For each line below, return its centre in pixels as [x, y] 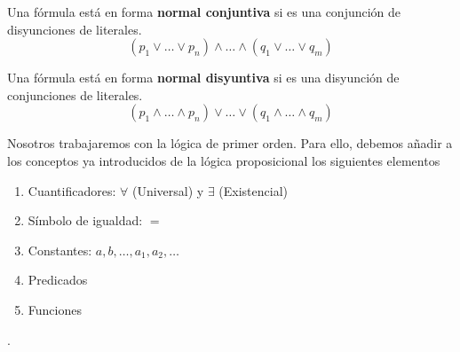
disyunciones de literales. [75, 29]
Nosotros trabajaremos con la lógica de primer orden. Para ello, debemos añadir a [230, 143]
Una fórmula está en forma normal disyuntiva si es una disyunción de [203, 78]
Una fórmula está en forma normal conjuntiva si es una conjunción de [204, 12]
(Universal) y [168, 190]
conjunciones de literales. [75, 94]
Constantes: [60, 250]
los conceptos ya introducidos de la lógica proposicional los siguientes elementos [224, 160]
